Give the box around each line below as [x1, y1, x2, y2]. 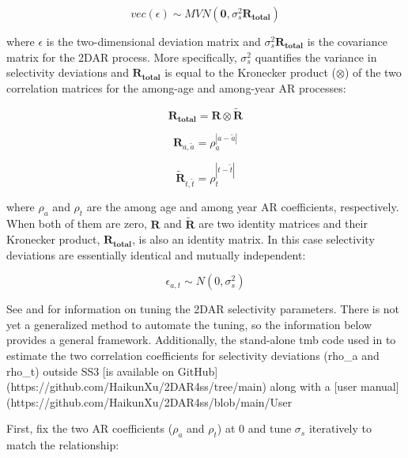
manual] [361, 378, 399, 395]
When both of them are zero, [6, 215, 147, 232]
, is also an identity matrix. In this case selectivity [131, 231, 375, 248]
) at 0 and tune [217, 420, 292, 437]
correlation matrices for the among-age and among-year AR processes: [6, 79, 346, 96]
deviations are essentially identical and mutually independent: [6, 246, 306, 263]
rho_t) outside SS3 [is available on [6, 362, 175, 379]
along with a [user [270, 378, 357, 395]
